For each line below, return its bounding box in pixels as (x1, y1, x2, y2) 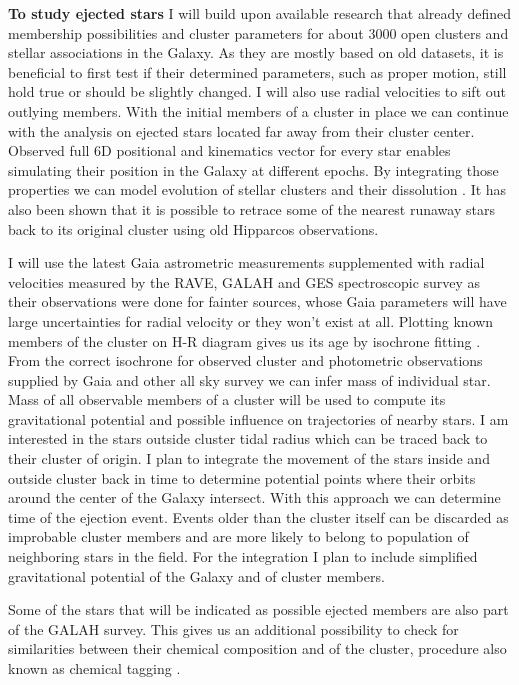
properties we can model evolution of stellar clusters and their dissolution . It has (8, 179, 507, 200)
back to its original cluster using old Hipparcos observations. (8, 218, 379, 239)
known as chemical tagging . (8, 658, 181, 678)
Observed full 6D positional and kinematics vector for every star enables (8, 140, 451, 161)
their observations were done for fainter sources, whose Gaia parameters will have (8, 291, 507, 312)
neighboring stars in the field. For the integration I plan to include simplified (8, 546, 478, 567)
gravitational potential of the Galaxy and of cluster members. (8, 565, 385, 586)
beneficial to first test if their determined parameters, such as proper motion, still (8, 61, 507, 82)
